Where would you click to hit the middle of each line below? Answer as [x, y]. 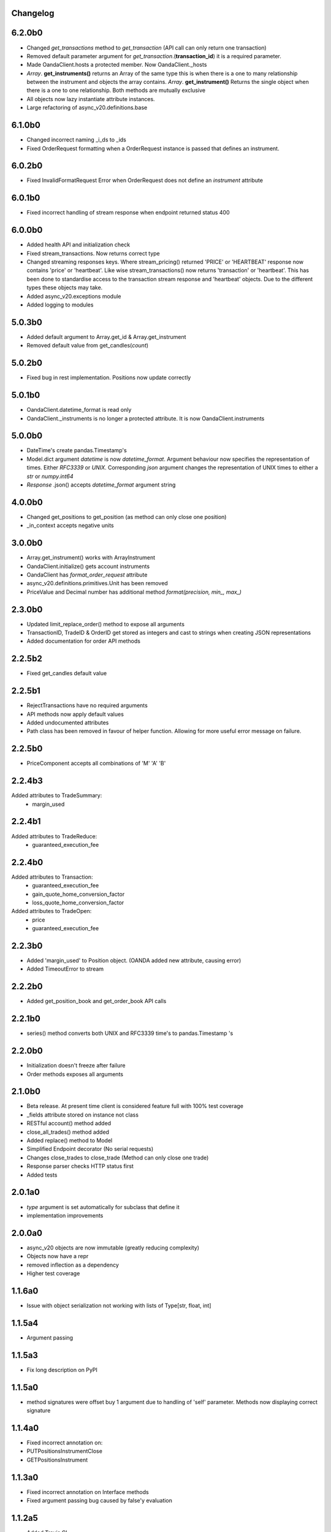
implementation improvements [65, 1215]
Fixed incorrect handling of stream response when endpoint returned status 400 [128, 213]
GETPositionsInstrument [57, 1460]
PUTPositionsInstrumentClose [64, 1451]
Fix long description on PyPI [62, 1370]
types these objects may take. [65, 287]
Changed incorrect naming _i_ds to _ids [77, 140]
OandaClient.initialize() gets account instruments [88, 566]
